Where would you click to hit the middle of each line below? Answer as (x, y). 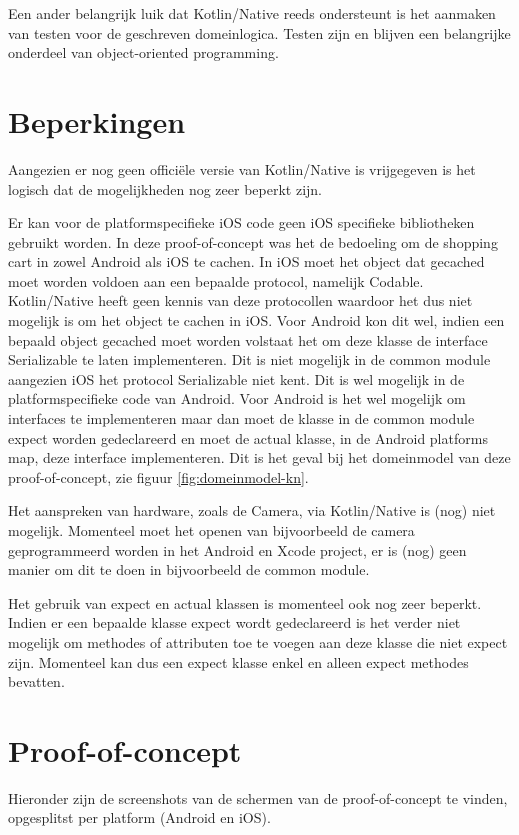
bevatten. (36, 681)
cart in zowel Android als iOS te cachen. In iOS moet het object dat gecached (246, 261)
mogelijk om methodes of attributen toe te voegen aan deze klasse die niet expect (258, 641)
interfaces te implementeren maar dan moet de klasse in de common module (241, 418)
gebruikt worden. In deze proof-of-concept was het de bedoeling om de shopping (253, 241)
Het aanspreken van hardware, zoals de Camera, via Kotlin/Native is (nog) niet (252, 510)
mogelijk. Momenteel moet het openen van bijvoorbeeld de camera (211, 530)
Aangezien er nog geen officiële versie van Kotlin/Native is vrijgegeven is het (242, 168)
